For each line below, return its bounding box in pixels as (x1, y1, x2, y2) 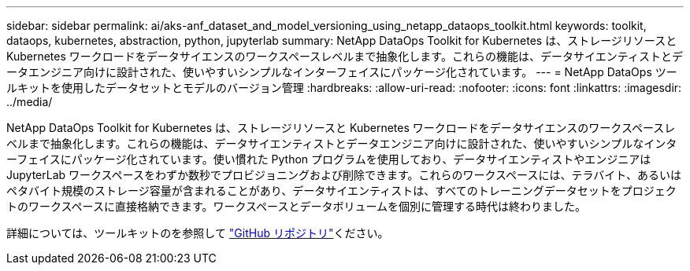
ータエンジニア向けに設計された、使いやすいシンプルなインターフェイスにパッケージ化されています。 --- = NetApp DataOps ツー (6, 65, 677, 79)
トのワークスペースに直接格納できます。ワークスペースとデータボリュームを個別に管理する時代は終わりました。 (6, 200, 586, 213)
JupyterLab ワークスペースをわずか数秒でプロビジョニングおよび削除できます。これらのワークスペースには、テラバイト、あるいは (6, 168, 682, 181)
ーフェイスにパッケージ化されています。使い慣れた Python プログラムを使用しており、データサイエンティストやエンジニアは (6, 152, 651, 166)
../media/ (6, 95, 53, 108)
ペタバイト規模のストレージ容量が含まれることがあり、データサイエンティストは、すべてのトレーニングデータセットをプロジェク (6, 184, 677, 197)
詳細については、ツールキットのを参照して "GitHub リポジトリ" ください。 (6, 226, 389, 240)
